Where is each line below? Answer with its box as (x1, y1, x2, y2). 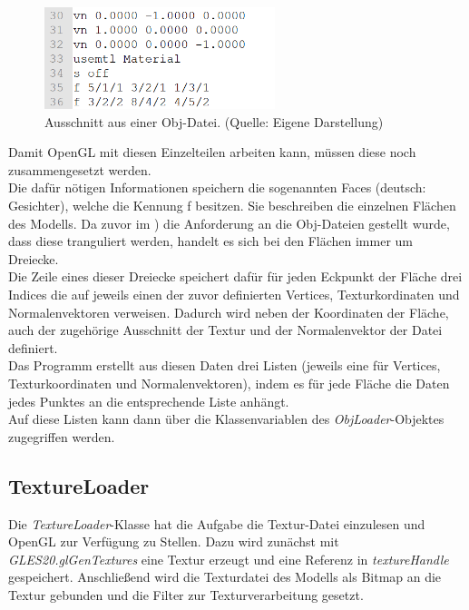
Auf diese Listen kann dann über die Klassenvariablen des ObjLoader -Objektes (8, 409, 445, 428)
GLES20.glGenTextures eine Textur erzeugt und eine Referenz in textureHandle (8, 549, 449, 568)
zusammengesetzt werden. (8, 160, 151, 179)
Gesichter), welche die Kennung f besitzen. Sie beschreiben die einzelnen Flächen (8, 196, 456, 215)
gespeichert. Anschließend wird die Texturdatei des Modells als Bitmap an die (8, 567, 442, 586)
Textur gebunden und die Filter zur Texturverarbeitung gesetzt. (8, 585, 364, 604)
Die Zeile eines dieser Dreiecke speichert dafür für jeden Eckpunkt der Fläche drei (8, 267, 463, 286)
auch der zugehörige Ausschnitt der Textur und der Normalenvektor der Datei (8, 320, 443, 339)
